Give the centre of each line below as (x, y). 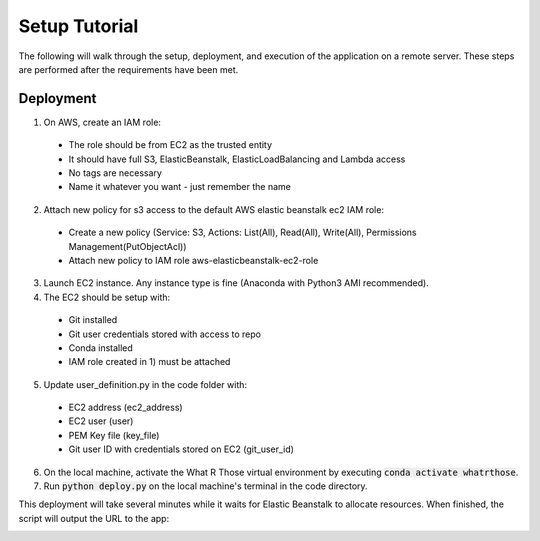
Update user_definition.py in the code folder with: (145, 384)
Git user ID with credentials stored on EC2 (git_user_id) (181, 449)
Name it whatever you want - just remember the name (180, 187)
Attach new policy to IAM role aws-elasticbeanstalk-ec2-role (193, 260)
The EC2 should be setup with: (107, 297)
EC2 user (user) (101, 421)
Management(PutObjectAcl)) (127, 246)
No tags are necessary (115, 173)
